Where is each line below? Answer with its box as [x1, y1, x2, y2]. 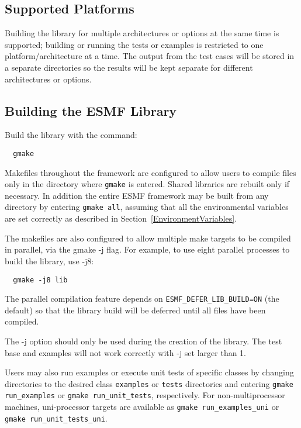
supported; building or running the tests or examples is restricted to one [5, 38, 264, 50]
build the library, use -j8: [5, 254, 94, 267]
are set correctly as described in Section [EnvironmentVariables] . [5, 212, 237, 225]
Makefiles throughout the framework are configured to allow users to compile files [5, 166, 296, 178]
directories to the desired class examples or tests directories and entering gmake [5, 377, 293, 389]
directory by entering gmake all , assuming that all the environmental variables [5, 201, 289, 213]
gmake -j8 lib [13, 275, 68, 284]
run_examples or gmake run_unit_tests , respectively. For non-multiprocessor [5, 389, 285, 401]
